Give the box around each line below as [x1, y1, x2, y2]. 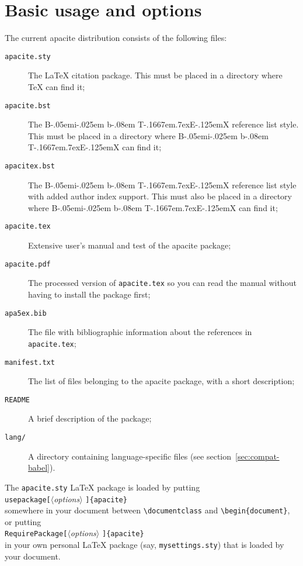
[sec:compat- [235, 450, 280, 462]
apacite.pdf [5, 260, 51, 268]
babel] [28, 461, 50, 474]
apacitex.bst [5, 162, 55, 170]
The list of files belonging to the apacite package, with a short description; [28, 375, 295, 387]
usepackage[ [5, 495, 51, 504]
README [5, 395, 30, 404]
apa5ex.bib [5, 309, 47, 317]
